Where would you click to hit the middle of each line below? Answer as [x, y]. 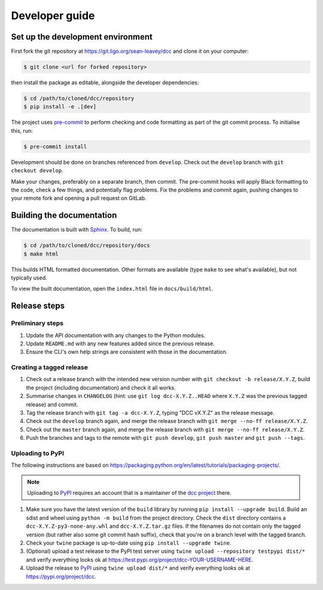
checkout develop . [37, 171]
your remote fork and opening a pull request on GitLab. [79, 198]
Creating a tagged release [49, 367]
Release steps [38, 306]
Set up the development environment [82, 37]
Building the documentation [64, 215]
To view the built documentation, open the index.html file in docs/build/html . [112, 289]
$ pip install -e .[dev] [60, 107]
